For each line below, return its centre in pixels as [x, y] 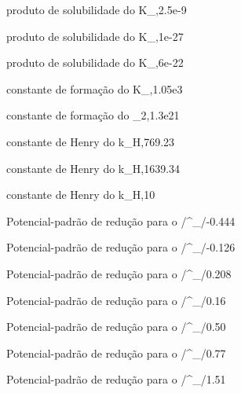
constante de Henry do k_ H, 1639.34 [93, 168]
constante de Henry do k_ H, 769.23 [91, 141]
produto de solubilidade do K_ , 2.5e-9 [97, 9]
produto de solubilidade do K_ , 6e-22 [95, 62]
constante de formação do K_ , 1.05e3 [95, 88]
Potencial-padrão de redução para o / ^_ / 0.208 [119, 273]
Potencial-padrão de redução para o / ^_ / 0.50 [116, 327]
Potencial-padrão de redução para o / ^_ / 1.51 [116, 379]
